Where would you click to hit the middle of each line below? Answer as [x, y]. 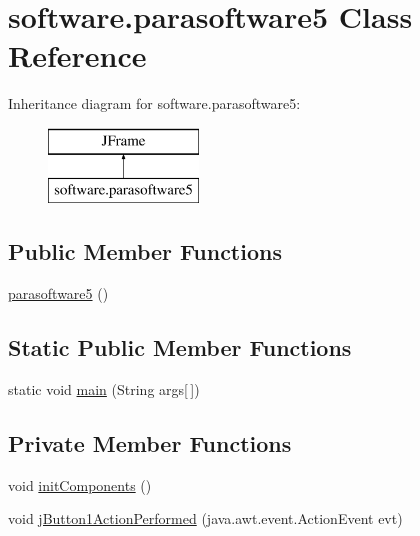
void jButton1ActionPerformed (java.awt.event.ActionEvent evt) [205, 518]
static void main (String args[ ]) [104, 389]
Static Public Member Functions [180, 347]
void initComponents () [80, 484]
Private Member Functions [150, 443]
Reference [77, 55]
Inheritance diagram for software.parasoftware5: [154, 103]
